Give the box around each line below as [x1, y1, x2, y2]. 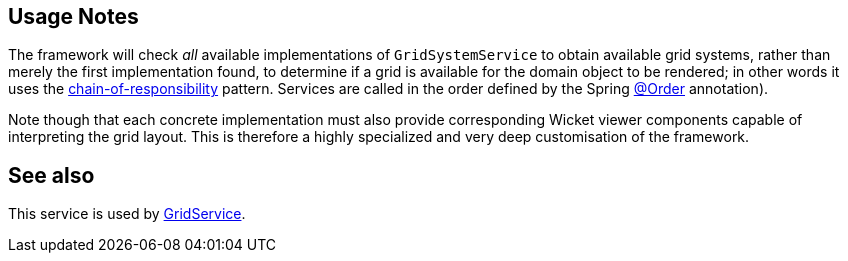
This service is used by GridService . [8, 205, 246, 223]
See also [8, 162, 95, 188]
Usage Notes [8, 4, 139, 29]
